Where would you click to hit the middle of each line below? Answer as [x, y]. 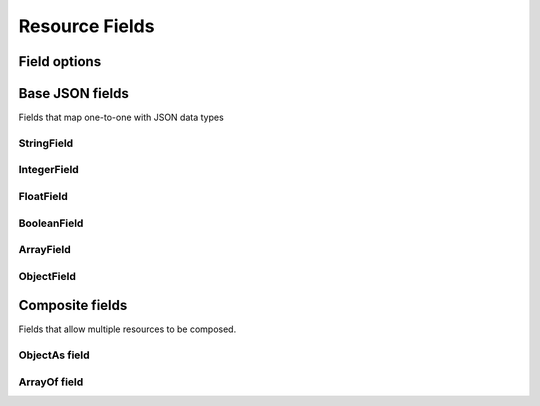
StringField [46, 143]
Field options [60, 61]
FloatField [43, 196]
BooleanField [51, 223]
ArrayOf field [51, 382]
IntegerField [48, 170]
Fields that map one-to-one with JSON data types [121, 117]
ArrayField [45, 250]
